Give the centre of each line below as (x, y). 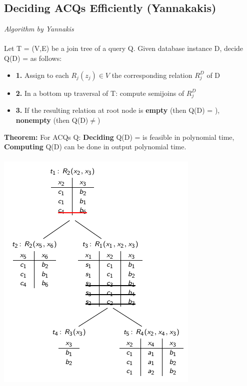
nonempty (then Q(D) (52, 120)
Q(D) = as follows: (33, 58)
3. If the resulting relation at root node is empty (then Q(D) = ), (118, 110)
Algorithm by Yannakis (39, 29)
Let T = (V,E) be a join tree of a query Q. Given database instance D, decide (124, 48)
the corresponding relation (152, 75)
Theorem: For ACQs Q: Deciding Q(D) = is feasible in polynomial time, (119, 137)
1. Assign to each (42, 75)
